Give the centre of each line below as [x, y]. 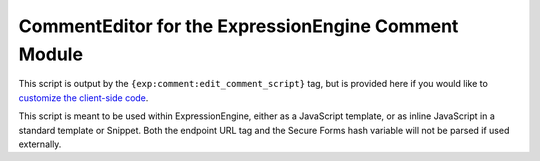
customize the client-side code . [83, 97]
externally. [40, 144]
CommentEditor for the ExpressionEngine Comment [238, 26]
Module [51, 54]
